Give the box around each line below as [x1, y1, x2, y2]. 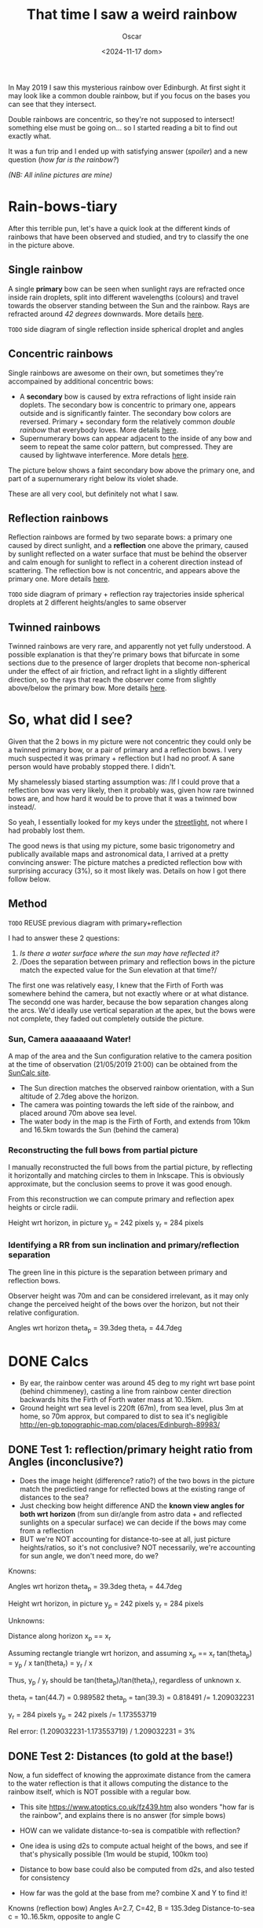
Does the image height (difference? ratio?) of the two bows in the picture [19, 1476, 255, 1485]
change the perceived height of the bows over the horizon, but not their [8, 1299, 239, 1308]
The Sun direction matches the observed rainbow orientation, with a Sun [19, 1084, 254, 1093]
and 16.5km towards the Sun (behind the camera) [19, 1125, 179, 1135]
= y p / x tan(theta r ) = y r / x [8, 1658, 93, 1670]
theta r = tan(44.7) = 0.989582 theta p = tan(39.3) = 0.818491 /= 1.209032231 [8, 1692, 255, 1704]
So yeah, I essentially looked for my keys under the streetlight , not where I [8, 818, 248, 827]
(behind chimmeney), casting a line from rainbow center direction [19, 1386, 232, 1396]
